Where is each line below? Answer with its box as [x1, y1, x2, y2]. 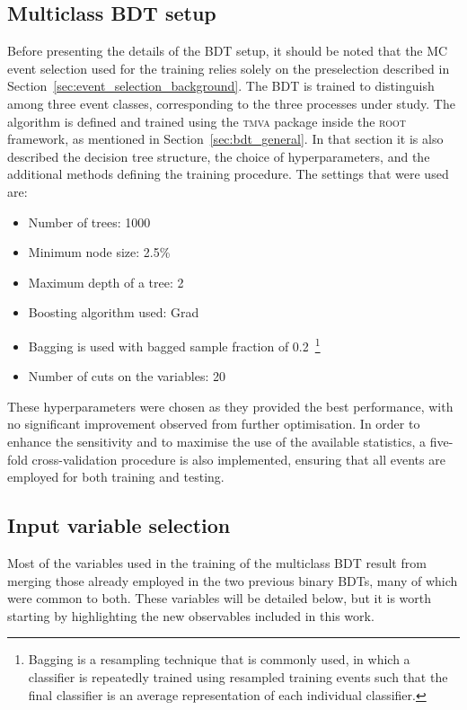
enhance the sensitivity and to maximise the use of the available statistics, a [7, 431, 426, 450]
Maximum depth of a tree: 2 [28, 272, 184, 291]
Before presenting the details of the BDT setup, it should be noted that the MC [7, 41, 448, 60]
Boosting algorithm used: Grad [28, 303, 199, 322]
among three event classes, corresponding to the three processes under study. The [7, 93, 455, 112]
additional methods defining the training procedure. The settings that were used [7, 164, 449, 183]
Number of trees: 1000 [28, 212, 151, 231]
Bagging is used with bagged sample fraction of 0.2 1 [28, 333, 321, 355]
